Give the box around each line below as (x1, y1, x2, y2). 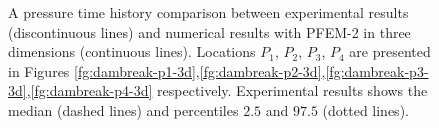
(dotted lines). (322, 99, 409, 120)
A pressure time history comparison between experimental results (8, 2, 409, 22)
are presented (349, 41, 431, 62)
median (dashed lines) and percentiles (8, 99, 239, 120)
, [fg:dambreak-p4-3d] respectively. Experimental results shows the (26, 80, 428, 101)
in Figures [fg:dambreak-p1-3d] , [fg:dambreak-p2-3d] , (8, 60, 326, 81)
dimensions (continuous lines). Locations (8, 41, 256, 62)
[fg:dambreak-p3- (325, 60, 429, 81)
